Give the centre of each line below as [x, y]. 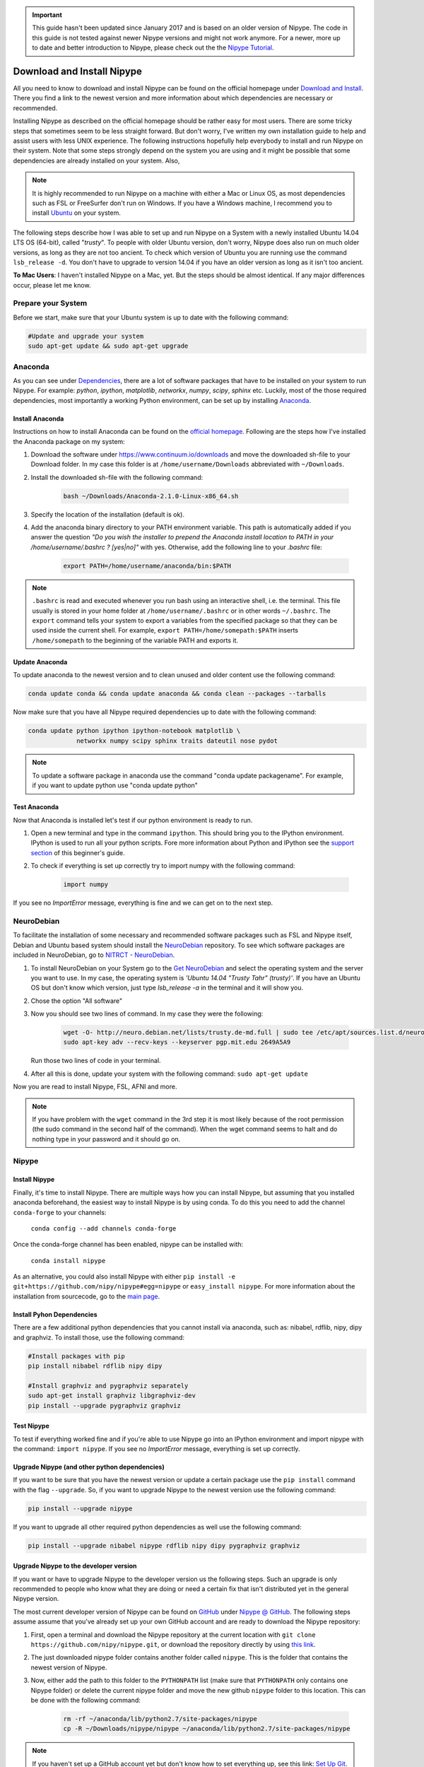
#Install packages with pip [76, 1356]
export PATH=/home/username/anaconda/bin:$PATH [147, 566]
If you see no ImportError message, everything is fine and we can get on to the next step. [143, 903]
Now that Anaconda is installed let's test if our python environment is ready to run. [133, 820]
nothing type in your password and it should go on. [106, 1139]
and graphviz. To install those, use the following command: [99, 1337]
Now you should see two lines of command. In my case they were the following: [147, 1014]
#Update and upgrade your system [86, 336]
